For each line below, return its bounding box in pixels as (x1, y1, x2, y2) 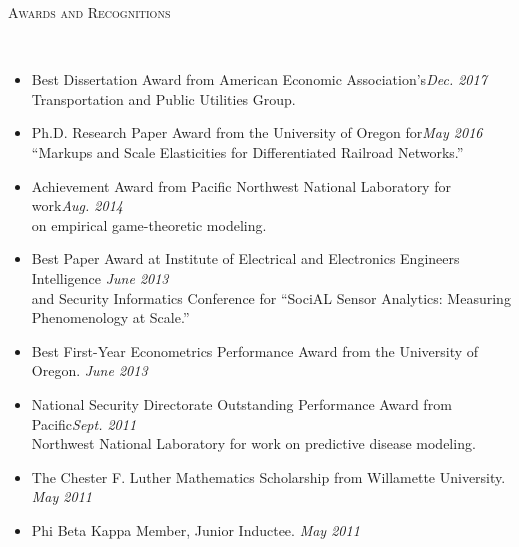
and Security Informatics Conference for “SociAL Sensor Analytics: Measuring (31, 287, 511, 308)
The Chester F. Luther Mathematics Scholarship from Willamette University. (31, 466, 506, 487)
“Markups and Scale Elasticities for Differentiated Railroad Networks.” (31, 141, 464, 162)
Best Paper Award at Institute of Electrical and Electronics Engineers (31, 248, 460, 269)
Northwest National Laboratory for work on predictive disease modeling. (31, 433, 476, 454)
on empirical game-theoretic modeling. (31, 214, 267, 235)
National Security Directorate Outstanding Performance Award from (31, 393, 452, 414)
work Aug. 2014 (31, 195, 123, 216)
